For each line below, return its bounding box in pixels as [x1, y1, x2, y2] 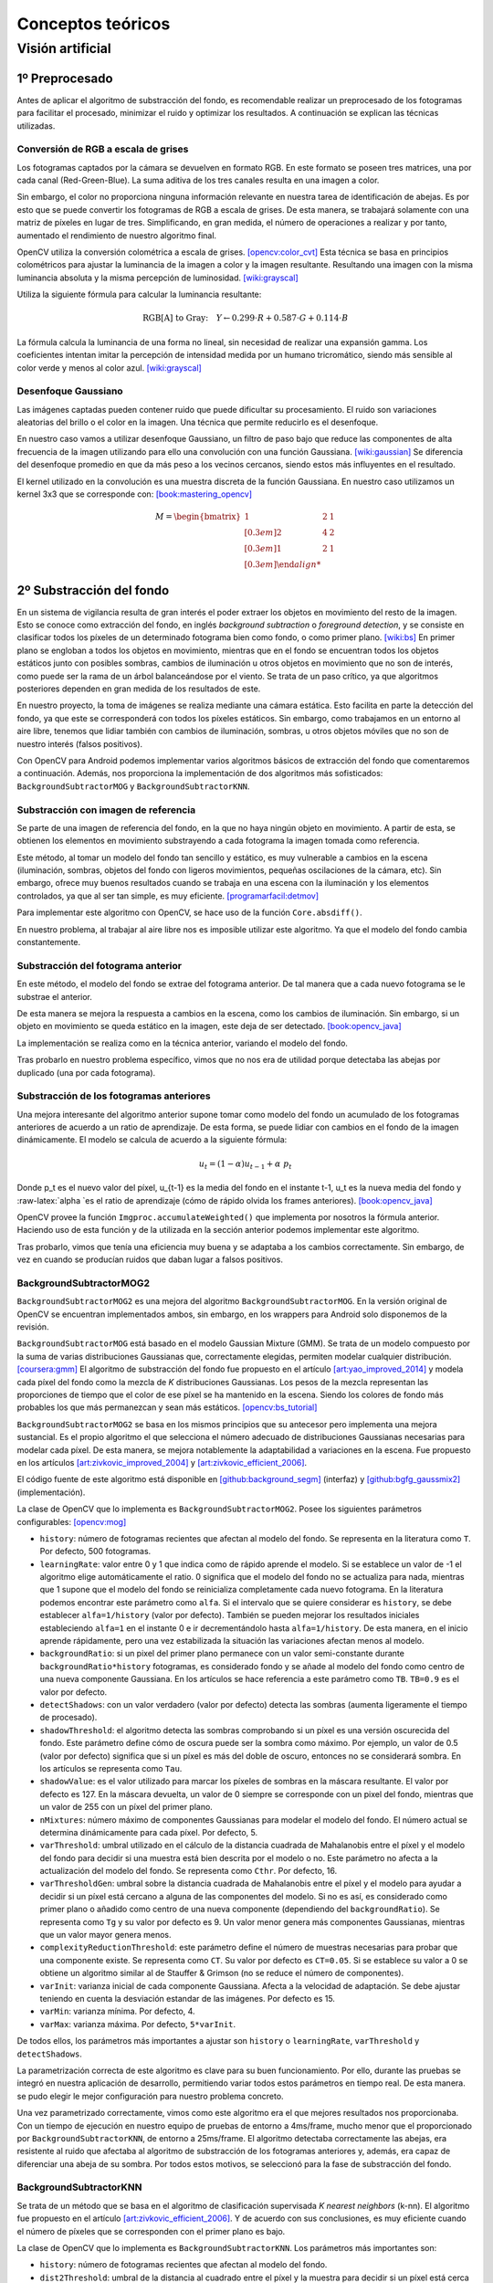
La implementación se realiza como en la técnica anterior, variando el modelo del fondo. [16, 1037, 349, 1048]
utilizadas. [16, 120, 56, 132]
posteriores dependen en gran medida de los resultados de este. [16, 683, 261, 694]
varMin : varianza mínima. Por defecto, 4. [39, 2005, 195, 2017]
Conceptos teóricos [16, 14, 171, 34]
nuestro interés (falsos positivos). [16, 738, 143, 749]
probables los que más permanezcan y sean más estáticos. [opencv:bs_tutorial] [16, 1402, 318, 1413]
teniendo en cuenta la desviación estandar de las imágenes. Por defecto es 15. [39, 1993, 335, 2004]
